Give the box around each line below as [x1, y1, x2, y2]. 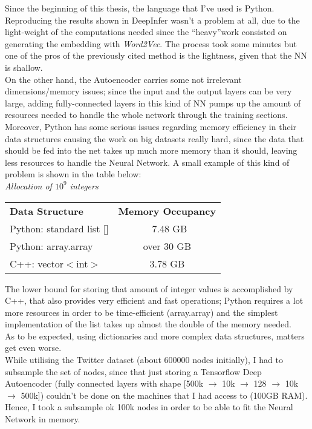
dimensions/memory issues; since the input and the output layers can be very [5, 85, 292, 97]
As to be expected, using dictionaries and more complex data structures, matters [5, 329, 305, 342]
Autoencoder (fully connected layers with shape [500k [5, 377, 204, 390]
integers [70, 179, 99, 192]
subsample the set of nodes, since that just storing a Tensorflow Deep [5, 365, 262, 378]
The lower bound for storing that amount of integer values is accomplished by [5, 282, 293, 295]
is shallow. [5, 61, 43, 73]
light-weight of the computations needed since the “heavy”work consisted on [5, 25, 287, 38]
